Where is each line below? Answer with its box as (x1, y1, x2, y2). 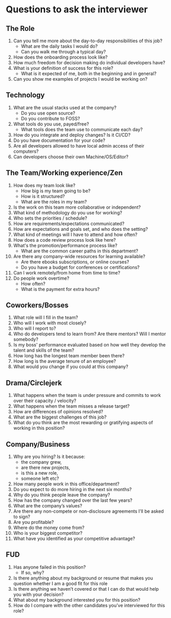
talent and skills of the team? (13, 347, 74, 353)
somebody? (13, 336, 39, 342)
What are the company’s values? (13, 503, 83, 509)
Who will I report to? (13, 325, 56, 332)
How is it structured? (21, 193, 65, 199)
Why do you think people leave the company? (13, 492, 110, 498)
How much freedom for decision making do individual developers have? (13, 60, 166, 65)
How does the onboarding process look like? (13, 54, 108, 60)
